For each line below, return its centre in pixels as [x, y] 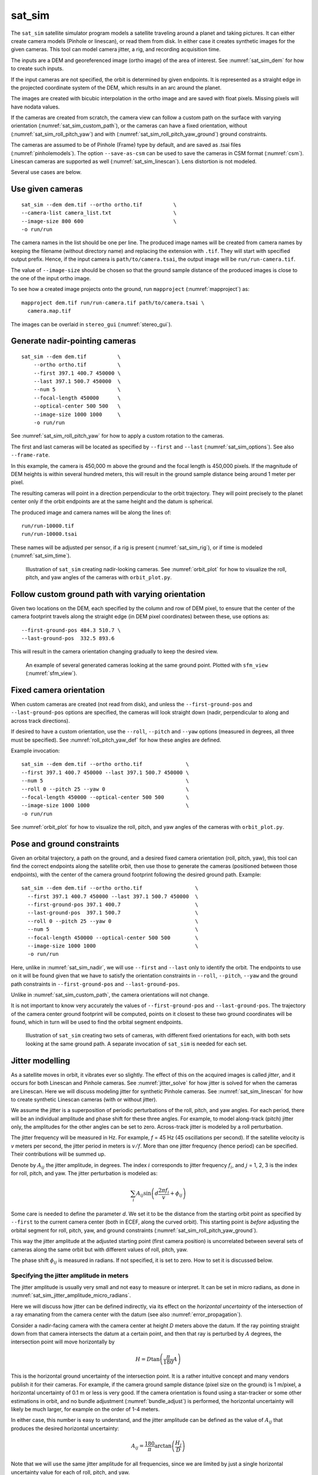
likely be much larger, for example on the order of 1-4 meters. [85, 1409]
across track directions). [40, 720]
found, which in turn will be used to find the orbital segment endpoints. [97, 1022]
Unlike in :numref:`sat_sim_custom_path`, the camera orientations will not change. [110, 995]
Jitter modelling [41, 1061]
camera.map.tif [49, 311]
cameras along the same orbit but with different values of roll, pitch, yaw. [100, 1249]
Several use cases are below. [46, 172]
